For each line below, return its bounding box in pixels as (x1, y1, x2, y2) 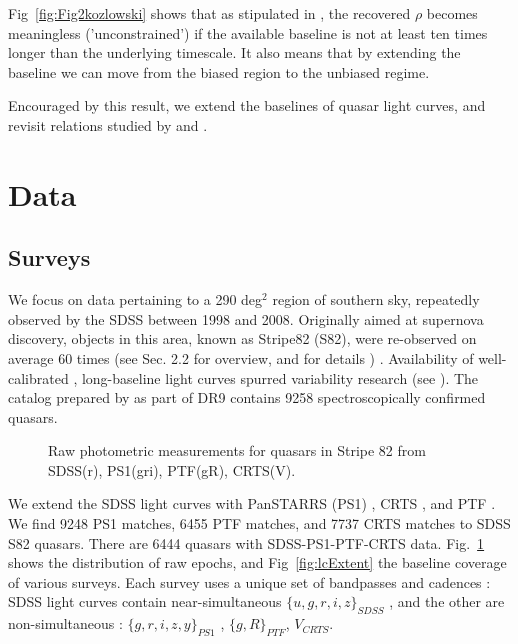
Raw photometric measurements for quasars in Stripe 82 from (48, 440, 426, 461)
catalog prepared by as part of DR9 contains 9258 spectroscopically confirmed (8, 387, 486, 408)
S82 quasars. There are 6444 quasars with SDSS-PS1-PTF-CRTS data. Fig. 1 (8, 532, 485, 553)
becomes (426, 3, 478, 23)
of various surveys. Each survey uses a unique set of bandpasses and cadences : (8, 571, 491, 592)
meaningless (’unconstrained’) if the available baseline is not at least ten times (8, 22, 488, 43)
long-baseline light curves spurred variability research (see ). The (81, 367, 479, 388)
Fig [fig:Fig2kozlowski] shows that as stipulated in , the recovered (8, 3, 411, 23)
